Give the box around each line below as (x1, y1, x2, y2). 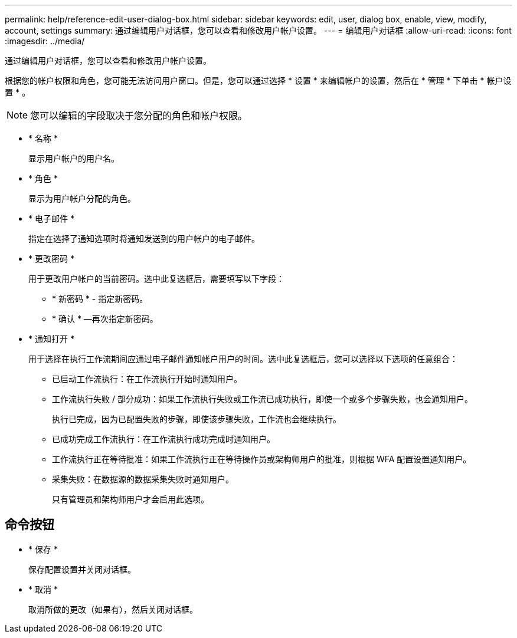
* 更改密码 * (28, 254, 74, 264)
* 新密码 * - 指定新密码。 (52, 294, 148, 304)
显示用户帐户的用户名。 (28, 153, 119, 163)
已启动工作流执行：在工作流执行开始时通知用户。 (52, 374, 242, 384)
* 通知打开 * (28, 334, 74, 344)
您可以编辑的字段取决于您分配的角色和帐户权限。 (30, 110, 248, 121)
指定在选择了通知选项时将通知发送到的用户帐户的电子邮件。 (28, 234, 260, 244)
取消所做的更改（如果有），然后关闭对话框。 (28, 604, 198, 614)
